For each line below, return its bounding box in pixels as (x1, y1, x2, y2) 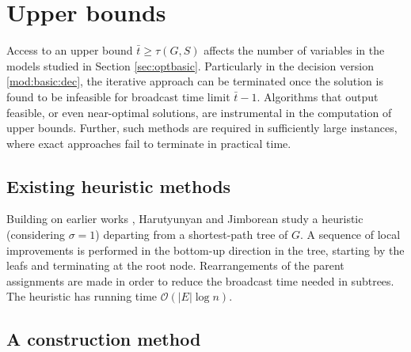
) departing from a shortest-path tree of (95, 226, 288, 243)
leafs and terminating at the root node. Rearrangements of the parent (6, 257, 344, 274)
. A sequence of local (300, 226, 401, 243)
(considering (6, 226, 66, 243)
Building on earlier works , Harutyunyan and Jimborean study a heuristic (6, 210, 363, 227)
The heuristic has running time (6, 288, 158, 305)
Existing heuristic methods (6, 173, 231, 198)
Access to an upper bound (6, 42, 133, 59)
